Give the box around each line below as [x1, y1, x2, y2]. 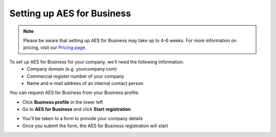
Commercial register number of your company [27, 73, 125, 79]
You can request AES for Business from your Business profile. [9, 89, 140, 96]
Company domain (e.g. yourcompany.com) [27, 66, 117, 72]
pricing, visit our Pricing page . [23, 44, 87, 51]
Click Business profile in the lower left [22, 99, 103, 105]
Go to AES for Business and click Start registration [22, 106, 131, 112]
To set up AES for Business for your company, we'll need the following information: [9, 59, 184, 65]
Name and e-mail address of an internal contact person [27, 80, 144, 86]
